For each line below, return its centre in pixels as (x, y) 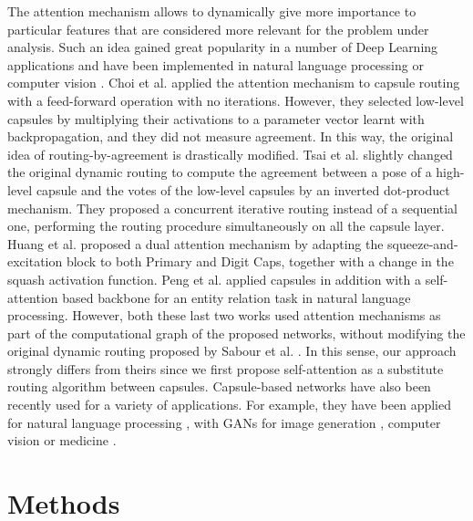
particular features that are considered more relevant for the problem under (218, 29)
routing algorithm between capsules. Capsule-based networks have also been (219, 386)
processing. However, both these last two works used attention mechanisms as (224, 315)
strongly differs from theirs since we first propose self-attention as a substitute (226, 368)
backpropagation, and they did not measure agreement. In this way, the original (231, 136)
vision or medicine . (62, 440)
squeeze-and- (423, 243)
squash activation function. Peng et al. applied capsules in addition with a (214, 279)
